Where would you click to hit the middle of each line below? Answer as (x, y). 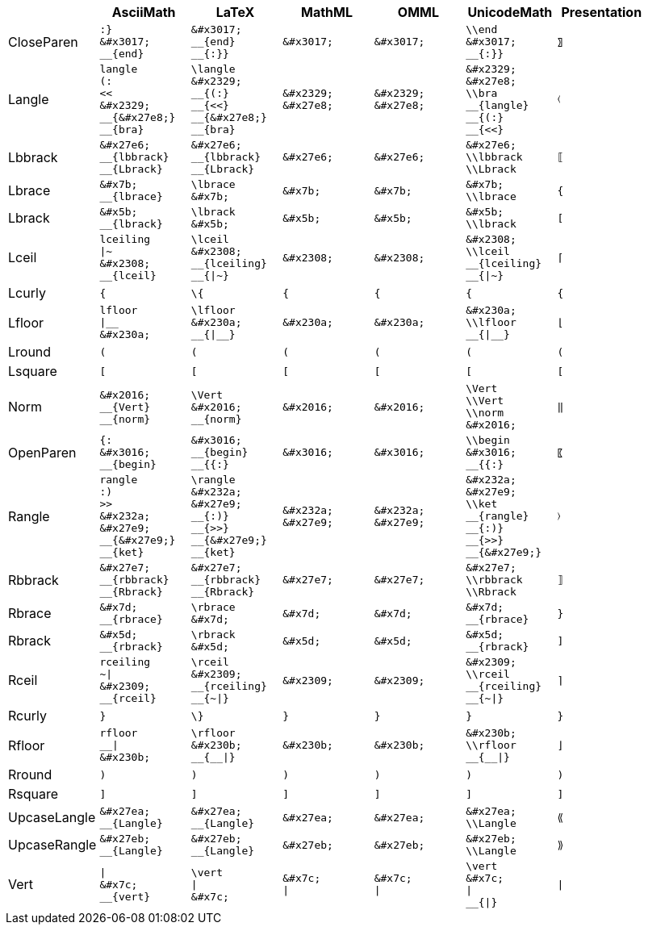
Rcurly (27, 716)
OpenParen (42, 452)
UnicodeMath (510, 12)
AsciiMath (144, 12)
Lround (30, 352)
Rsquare (33, 794)
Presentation (602, 12)
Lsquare (33, 371)
